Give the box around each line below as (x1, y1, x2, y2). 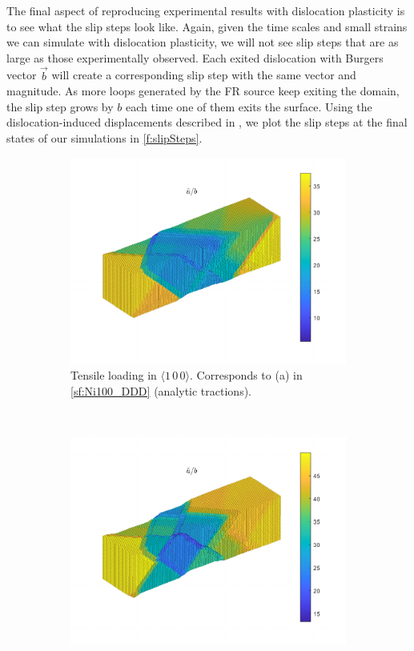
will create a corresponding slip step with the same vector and (51, 66, 356, 83)
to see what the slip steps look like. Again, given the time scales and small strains (6, 18, 408, 34)
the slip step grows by (6, 98, 114, 115)
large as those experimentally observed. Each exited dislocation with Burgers (6, 49, 384, 66)
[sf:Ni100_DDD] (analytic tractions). (70, 383, 251, 400)
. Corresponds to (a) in (190, 367, 303, 384)
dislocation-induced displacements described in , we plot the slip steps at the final (6, 114, 408, 131)
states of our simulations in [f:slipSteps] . (6, 129, 203, 146)
